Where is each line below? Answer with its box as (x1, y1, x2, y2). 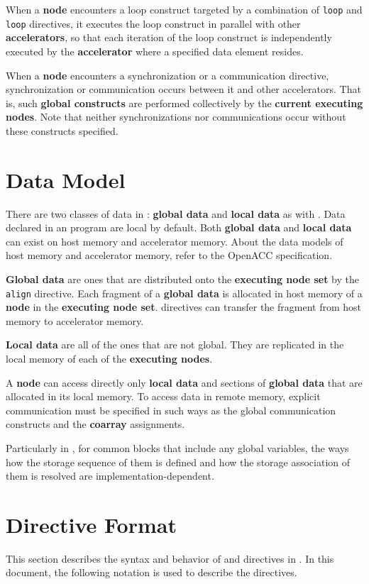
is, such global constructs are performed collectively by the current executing (6, 95, 363, 110)
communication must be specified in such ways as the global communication (6, 402, 336, 417)
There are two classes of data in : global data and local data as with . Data (6, 206, 346, 221)
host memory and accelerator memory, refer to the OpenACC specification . (6, 248, 333, 263)
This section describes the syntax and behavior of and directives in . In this (6, 551, 334, 566)
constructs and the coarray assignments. (6, 417, 185, 431)
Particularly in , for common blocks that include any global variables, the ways (6, 440, 349, 455)
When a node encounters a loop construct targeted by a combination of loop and (6, 2, 363, 16)
